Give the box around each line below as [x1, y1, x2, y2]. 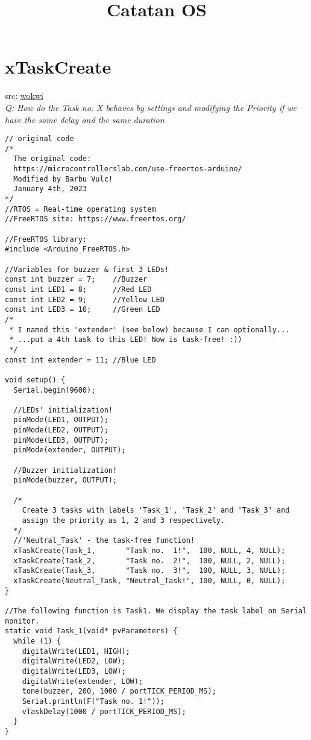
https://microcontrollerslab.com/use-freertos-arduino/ [13, 165, 242, 174]
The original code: [13, 154, 92, 163]
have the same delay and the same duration [5, 113, 165, 125]
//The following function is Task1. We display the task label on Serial [5, 606, 307, 615]
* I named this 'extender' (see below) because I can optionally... [9, 325, 290, 334]
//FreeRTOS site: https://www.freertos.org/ [5, 215, 186, 224]
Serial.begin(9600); [13, 385, 96, 394]
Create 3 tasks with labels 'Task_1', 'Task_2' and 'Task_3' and [22, 506, 290, 515]
